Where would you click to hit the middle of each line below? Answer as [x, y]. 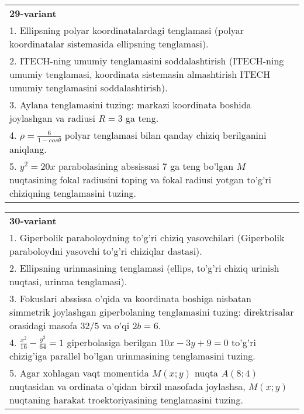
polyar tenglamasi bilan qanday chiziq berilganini [165, 135]
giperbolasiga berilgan [112, 342]
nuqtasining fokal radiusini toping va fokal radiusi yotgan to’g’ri [141, 179]
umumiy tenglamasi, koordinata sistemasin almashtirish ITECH [140, 74]
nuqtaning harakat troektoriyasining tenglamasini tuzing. [126, 400]
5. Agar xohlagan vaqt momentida [79, 373]
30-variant [33, 220]
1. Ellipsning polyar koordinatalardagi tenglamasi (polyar [127, 30]
